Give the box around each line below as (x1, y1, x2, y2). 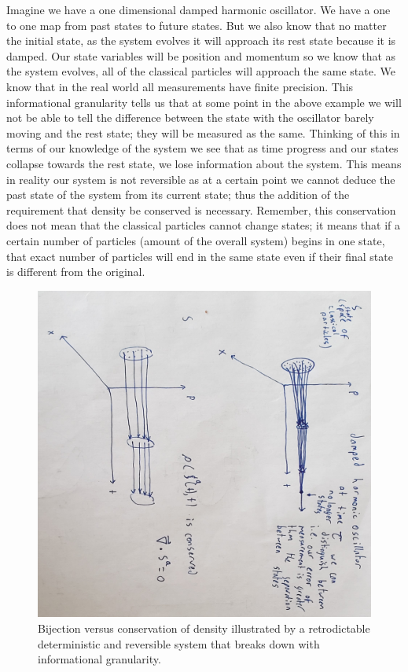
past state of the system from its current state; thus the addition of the (6, 186, 350, 203)
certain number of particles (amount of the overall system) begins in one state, (6, 232, 385, 248)
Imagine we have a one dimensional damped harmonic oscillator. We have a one (6, 2, 391, 17)
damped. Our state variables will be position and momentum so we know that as (6, 47, 396, 64)
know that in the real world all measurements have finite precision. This (6, 78, 354, 94)
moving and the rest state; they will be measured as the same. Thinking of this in (6, 124, 400, 141)
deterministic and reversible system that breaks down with (38, 635, 320, 652)
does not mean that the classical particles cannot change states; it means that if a (6, 217, 401, 233)
